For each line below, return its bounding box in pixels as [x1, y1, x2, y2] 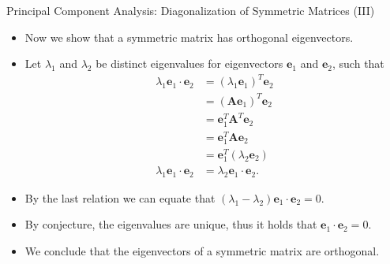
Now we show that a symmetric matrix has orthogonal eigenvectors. [24, 28, 354, 45]
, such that [332, 55, 384, 72]
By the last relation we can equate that [24, 189, 216, 206]
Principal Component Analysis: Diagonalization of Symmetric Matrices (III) [6, 2, 375, 18]
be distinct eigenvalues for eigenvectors [96, 55, 283, 72]
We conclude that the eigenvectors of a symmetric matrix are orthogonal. [24, 243, 380, 259]
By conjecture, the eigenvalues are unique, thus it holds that [24, 216, 317, 232]
